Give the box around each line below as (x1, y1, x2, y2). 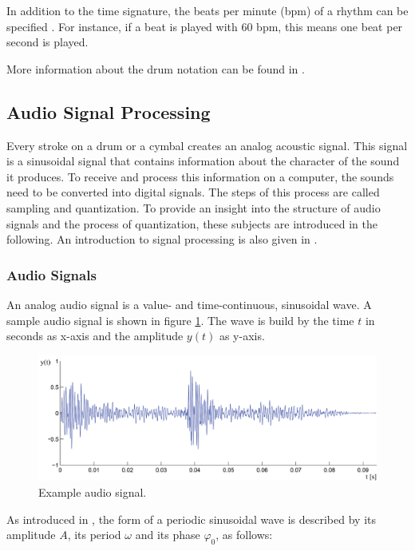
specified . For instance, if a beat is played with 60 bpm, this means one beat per (6, 18, 403, 34)
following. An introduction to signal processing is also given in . (6, 231, 318, 248)
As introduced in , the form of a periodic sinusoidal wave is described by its (6, 510, 377, 527)
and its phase (135, 526, 200, 543)
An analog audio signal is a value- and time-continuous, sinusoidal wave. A (6, 295, 372, 312)
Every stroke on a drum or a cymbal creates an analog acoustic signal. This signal (6, 137, 408, 153)
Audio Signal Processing (6, 99, 211, 124)
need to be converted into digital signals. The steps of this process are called (6, 184, 380, 200)
